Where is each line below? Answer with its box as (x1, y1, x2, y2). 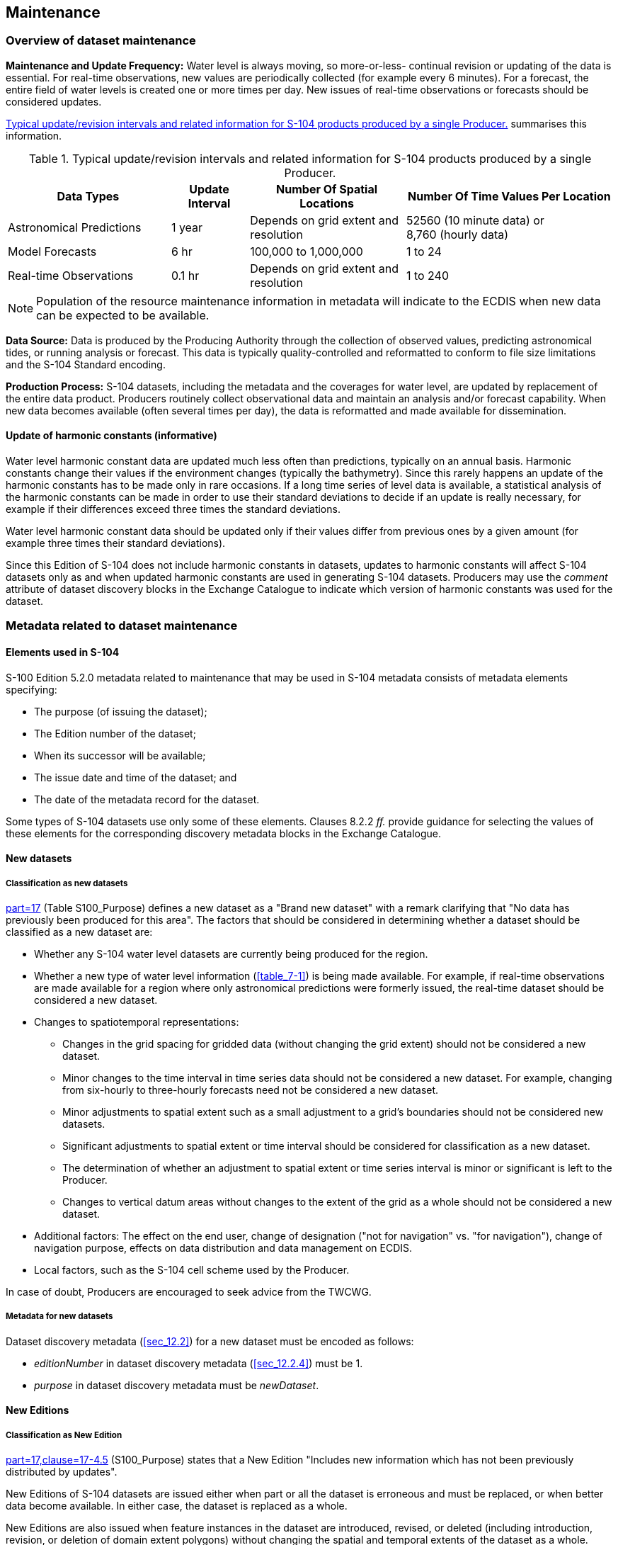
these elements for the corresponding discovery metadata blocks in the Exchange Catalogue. (6, 827, 442, 839)
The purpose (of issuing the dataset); (34, 705, 207, 718)
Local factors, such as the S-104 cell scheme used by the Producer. (34, 1264, 350, 1276)
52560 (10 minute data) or (406, 213, 544, 227)
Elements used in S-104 (6, 646, 120, 658)
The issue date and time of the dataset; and (34, 771, 237, 783)
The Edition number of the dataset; (34, 727, 196, 740)
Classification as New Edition (6, 1430, 122, 1440)
